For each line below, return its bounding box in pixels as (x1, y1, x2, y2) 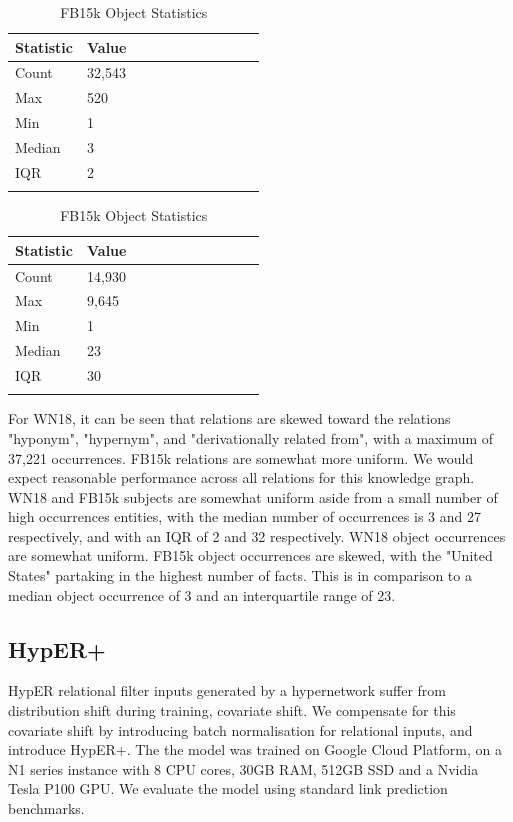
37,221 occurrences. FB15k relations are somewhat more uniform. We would (8, 447, 474, 468)
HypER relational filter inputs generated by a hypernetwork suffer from (8, 680, 446, 701)
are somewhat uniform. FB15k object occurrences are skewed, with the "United (8, 545, 493, 566)
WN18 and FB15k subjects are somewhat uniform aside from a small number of (8, 486, 498, 507)
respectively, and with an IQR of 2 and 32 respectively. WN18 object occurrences (8, 525, 506, 546)
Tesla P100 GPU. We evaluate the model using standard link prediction (8, 778, 448, 799)
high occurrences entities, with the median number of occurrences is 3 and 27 (8, 506, 481, 527)
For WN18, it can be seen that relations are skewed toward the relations (8, 408, 451, 429)
